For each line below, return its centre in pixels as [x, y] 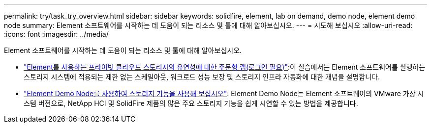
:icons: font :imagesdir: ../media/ [56, 34]
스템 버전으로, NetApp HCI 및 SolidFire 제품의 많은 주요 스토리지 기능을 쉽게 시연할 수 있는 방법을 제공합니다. [191, 103]
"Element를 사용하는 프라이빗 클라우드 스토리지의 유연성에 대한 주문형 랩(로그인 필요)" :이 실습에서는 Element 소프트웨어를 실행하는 [225, 67]
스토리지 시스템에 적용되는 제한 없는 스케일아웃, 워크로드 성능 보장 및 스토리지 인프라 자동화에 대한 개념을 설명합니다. [202, 77]
